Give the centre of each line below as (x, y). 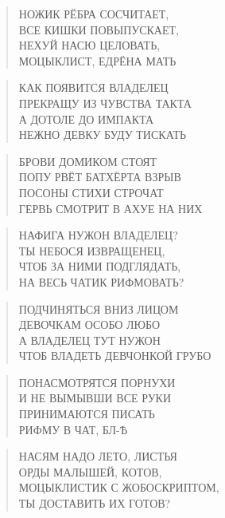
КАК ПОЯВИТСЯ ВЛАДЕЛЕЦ (93, 87)
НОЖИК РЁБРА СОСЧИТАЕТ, (94, 14)
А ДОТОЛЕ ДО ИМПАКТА (86, 119)
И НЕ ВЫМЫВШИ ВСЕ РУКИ (95, 398)
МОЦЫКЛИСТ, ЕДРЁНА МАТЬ (97, 60)
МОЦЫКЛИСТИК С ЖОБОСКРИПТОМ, (119, 487)
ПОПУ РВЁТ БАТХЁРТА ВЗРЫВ (100, 177)
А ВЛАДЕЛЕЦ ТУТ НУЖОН (89, 340)
